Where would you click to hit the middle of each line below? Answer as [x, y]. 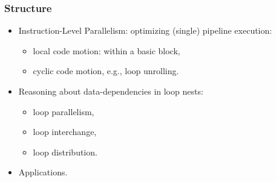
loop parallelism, [64, 111]
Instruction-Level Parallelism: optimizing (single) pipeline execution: [145, 30]
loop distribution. [65, 152]
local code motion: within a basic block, [107, 50]
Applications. [43, 172]
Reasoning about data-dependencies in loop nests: [111, 91]
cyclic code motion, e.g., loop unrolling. [106, 71]
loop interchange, [65, 132]
